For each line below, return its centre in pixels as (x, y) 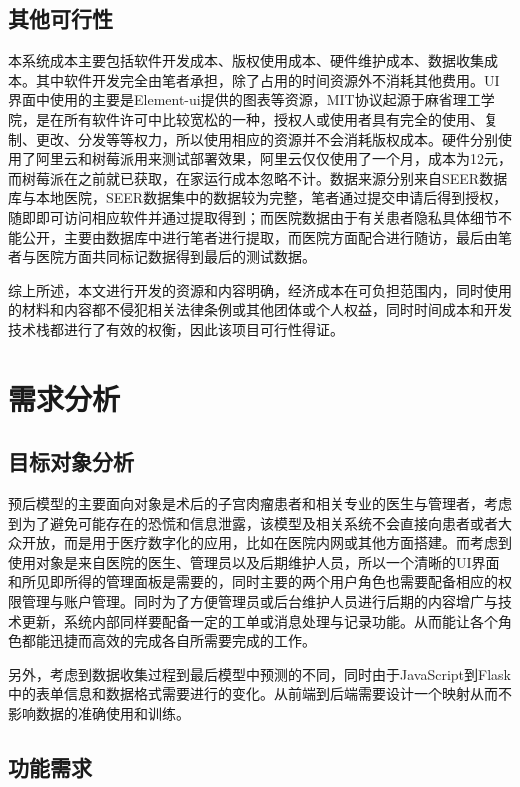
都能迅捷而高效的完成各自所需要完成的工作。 (168, 640)
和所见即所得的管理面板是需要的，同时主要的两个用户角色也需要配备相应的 (253, 581)
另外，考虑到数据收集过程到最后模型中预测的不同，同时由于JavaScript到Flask (259, 673)
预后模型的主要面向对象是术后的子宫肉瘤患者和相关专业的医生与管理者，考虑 (260, 503)
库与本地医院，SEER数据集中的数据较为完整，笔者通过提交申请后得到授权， (258, 197)
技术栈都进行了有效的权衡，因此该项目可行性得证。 (176, 328)
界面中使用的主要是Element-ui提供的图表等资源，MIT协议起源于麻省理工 (244, 99)
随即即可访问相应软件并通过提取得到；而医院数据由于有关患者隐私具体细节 (253, 216)
